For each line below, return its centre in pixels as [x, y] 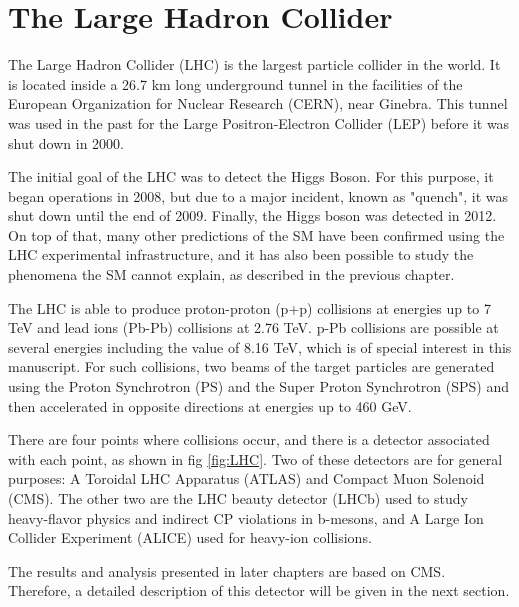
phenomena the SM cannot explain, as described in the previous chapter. [231, 274]
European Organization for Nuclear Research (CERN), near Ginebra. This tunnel [258, 103]
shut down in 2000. [66, 142]
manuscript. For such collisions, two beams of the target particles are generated [251, 366]
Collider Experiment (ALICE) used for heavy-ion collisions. [190, 537]
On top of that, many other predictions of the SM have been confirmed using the [256, 234]
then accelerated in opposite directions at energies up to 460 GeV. [210, 405]
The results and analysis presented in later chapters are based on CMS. [227, 570]
